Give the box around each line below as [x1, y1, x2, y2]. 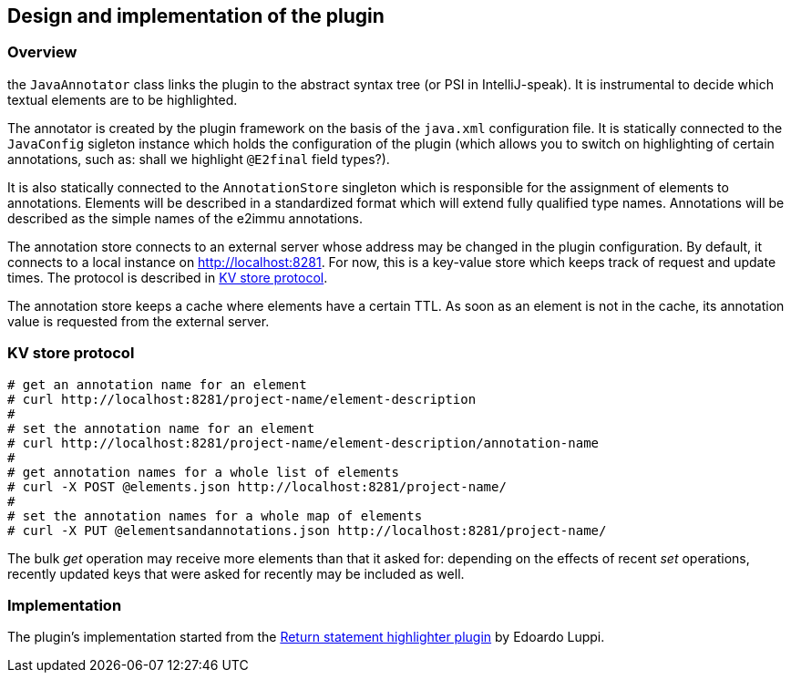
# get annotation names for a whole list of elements [7, 464, 399, 479]
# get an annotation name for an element [7, 376, 307, 392]
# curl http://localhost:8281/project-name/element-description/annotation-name [7, 435, 600, 450]
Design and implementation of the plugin [7, 5, 385, 27]
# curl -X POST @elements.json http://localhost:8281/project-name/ [7, 479, 507, 494]
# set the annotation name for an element [7, 420, 315, 436]
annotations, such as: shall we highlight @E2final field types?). [7, 150, 390, 167]
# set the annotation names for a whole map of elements [7, 508, 423, 523]
